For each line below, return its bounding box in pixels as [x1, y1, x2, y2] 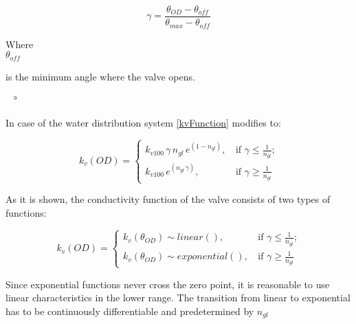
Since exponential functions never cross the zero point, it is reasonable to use [5, 277, 330, 291]
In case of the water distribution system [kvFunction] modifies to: [5, 115, 281, 129]
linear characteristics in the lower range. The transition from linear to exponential [5, 290, 351, 305]
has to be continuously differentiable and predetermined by [5, 303, 254, 318]
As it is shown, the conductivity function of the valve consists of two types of [5, 192, 331, 206]
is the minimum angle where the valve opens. [5, 69, 195, 83]
